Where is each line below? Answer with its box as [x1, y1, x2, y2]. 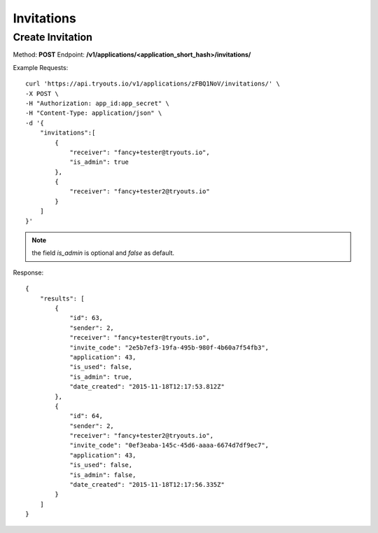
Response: [13, 268, 44, 277]
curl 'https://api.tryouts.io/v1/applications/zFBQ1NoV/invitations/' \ [25, 80, 280, 88]
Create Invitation [13, 31, 92, 43]
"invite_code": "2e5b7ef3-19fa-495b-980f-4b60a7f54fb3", [69, 343, 269, 352]
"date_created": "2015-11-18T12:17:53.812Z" [69, 382, 225, 391]
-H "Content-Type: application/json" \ [25, 109, 162, 117]
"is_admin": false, [69, 471, 136, 479]
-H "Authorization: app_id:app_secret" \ [25, 99, 169, 107]
